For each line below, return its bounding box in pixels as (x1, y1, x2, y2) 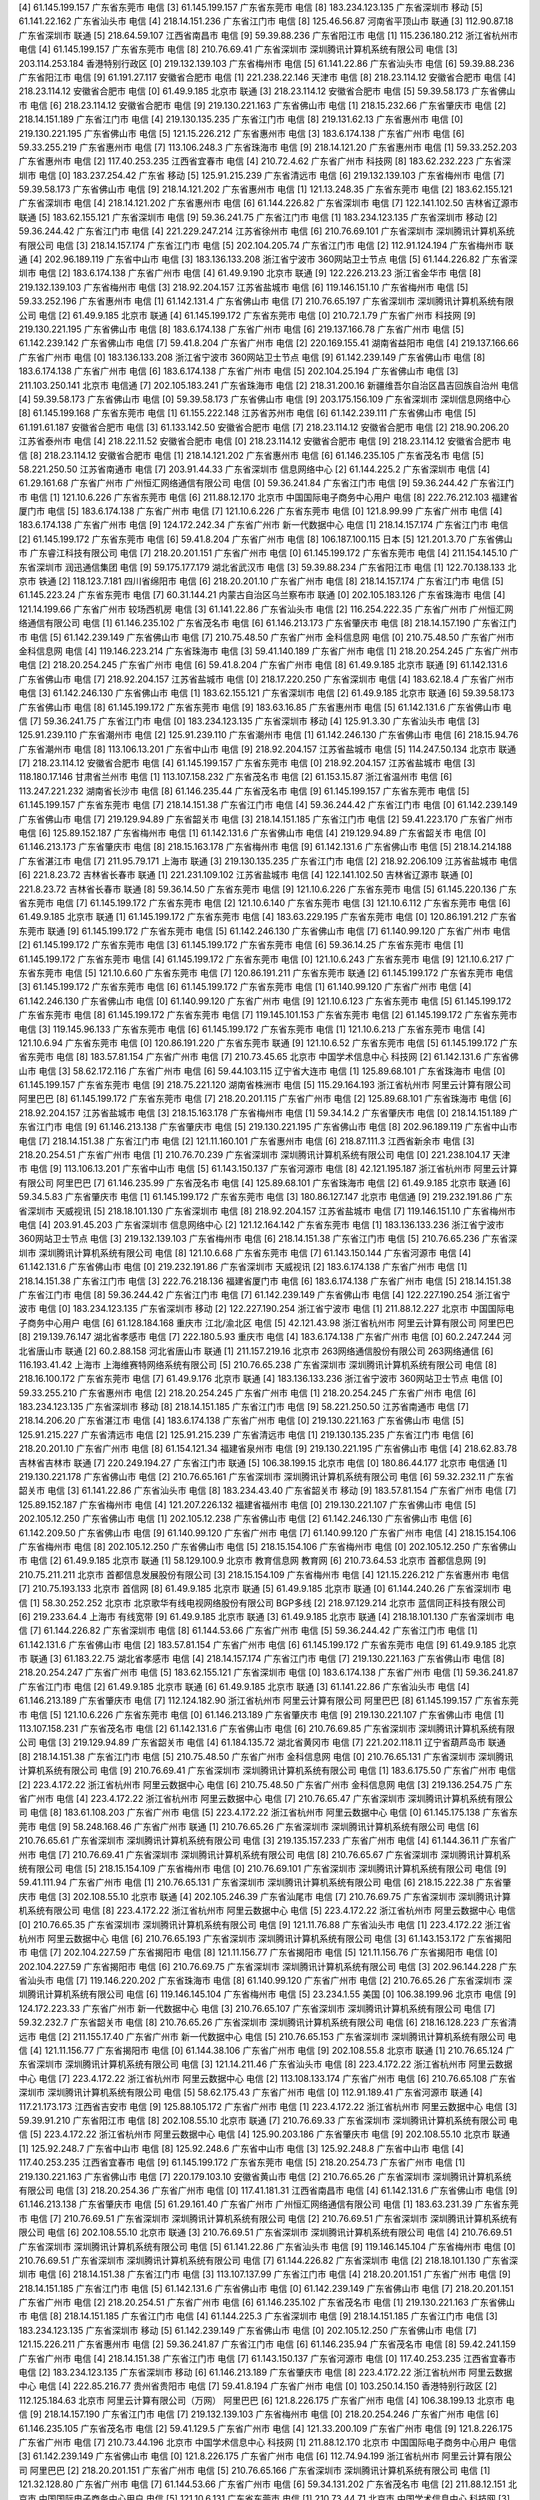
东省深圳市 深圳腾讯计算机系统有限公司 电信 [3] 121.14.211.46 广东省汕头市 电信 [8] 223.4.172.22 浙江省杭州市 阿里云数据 (18, 2058, 513, 2070)
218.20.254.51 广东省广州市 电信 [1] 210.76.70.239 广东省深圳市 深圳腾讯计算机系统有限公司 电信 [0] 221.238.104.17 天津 (18, 1149, 511, 1161)
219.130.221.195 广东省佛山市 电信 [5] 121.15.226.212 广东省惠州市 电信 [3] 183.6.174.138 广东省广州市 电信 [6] (18, 127, 465, 139)
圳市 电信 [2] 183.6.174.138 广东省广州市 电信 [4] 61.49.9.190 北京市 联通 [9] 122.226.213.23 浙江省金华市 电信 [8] (18, 267, 482, 279)
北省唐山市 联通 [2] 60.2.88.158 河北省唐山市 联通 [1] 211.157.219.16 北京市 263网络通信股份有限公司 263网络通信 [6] (18, 1345, 494, 1357)
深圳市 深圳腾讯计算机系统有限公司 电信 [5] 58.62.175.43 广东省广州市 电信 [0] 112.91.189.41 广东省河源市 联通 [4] (18, 2086, 483, 2099)
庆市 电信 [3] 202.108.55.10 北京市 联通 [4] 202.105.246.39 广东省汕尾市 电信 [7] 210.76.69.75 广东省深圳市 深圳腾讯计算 (18, 1890, 512, 1902)
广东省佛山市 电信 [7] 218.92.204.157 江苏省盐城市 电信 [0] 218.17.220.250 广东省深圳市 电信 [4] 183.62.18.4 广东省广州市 (18, 673, 515, 685)
